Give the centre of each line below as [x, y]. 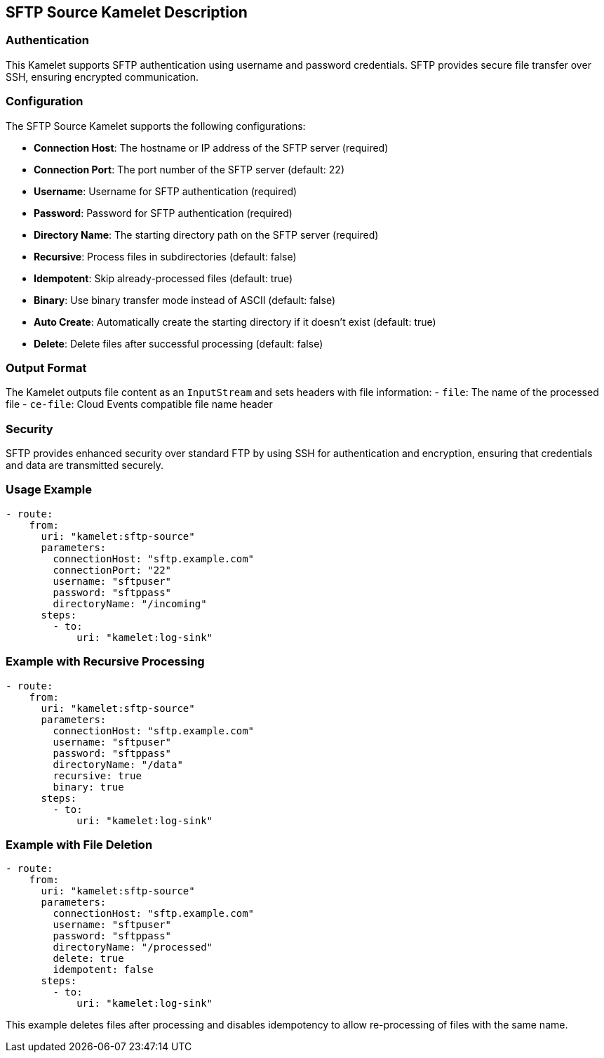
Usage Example [49, 490]
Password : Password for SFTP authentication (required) [163, 213]
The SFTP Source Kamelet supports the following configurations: [156, 126]
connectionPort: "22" [112, 570]
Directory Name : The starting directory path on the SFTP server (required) [206, 234]
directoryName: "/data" [118, 764]
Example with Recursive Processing [105, 662]
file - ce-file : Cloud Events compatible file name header [139, 404]
